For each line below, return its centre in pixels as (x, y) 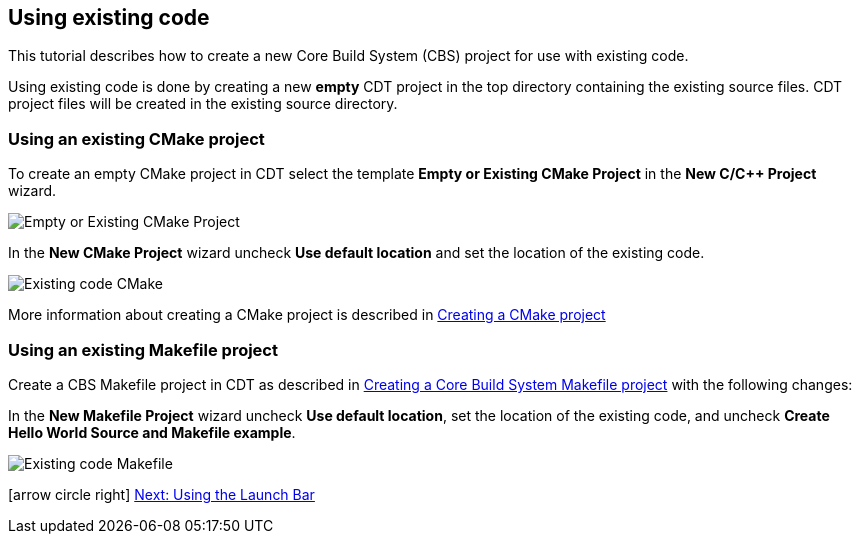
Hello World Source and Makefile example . (152, 432)
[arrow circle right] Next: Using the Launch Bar (161, 494)
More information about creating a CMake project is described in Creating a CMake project (307, 315)
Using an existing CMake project (136, 138)
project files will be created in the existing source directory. (203, 104)
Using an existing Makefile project (143, 349)
